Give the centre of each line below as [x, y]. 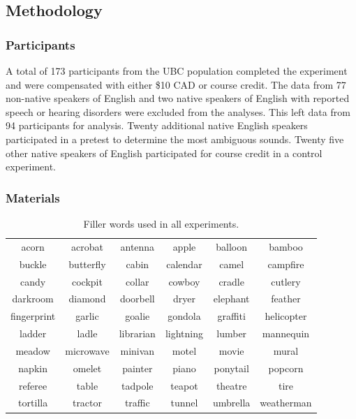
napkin [33, 368]
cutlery [286, 281]
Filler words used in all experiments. [161, 223]
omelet [87, 368]
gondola [184, 316]
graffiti [231, 316]
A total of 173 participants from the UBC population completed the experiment [177, 71]
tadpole [138, 385]
